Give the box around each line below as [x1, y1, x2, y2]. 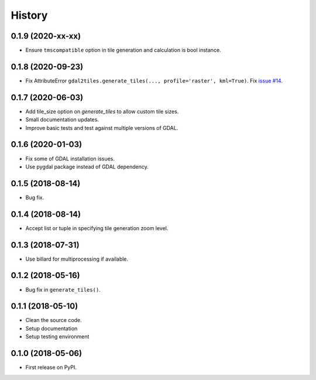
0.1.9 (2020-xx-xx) [11, 31, 81, 41]
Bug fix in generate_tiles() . [25, 286, 101, 293]
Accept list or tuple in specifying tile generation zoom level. [25, 224, 169, 231]
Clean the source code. [25, 317, 82, 324]
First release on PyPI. [25, 364, 77, 371]
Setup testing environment [25, 333, 90, 340]
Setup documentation [25, 325, 78, 332]
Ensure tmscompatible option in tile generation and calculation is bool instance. [25, 47, 222, 54]
